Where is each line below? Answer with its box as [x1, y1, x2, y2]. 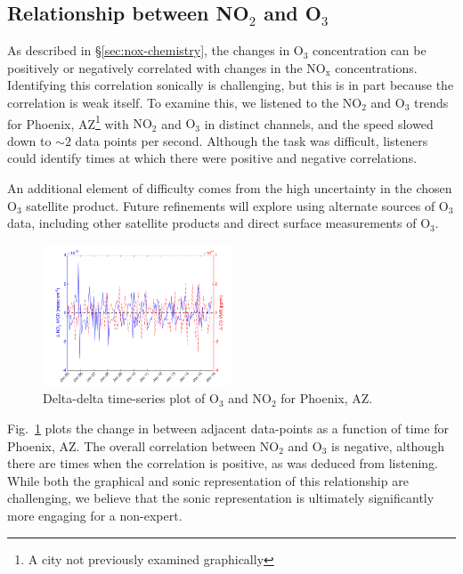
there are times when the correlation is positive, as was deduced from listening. [7, 454, 439, 473]
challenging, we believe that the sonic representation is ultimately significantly [7, 489, 435, 507]
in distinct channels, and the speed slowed [204, 114, 434, 133]
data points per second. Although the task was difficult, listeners [75, 131, 428, 150]
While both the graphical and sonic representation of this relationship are [7, 471, 409, 489]
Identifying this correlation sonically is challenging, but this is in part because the [7, 76, 454, 94]
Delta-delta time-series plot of [43, 389, 206, 408]
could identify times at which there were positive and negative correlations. [7, 149, 418, 167]
